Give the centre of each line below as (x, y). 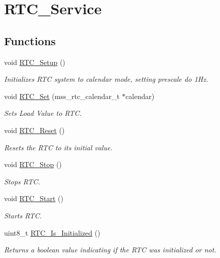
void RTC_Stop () (33, 164)
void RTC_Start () (34, 198)
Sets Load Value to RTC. (43, 113)
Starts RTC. (23, 215)
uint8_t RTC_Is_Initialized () (52, 232)
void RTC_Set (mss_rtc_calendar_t (62, 96)
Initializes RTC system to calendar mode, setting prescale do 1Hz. (106, 79)
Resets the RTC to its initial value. (59, 147)
